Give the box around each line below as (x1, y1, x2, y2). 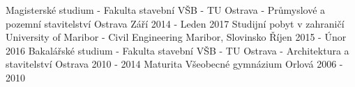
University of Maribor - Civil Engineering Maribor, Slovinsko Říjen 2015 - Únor (6, 30, 347, 44)
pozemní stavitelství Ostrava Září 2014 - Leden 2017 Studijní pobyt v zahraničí (6, 16, 345, 30)
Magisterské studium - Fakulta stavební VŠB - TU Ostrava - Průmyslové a (6, 3, 326, 17)
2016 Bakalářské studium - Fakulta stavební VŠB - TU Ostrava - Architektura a (6, 43, 349, 57)
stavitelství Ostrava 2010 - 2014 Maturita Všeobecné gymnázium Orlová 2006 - (6, 57, 343, 71)
